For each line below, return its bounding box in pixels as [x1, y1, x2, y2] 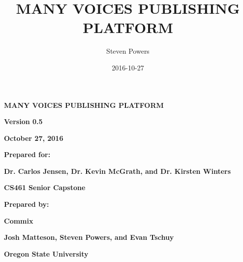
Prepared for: [4, 149, 51, 160]
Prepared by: [4, 199, 49, 209]
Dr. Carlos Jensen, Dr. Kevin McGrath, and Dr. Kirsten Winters [4, 165, 231, 176]
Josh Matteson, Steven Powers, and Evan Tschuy [4, 232, 174, 242]
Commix [4, 215, 33, 226]
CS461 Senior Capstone [4, 182, 86, 193]
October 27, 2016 [4, 132, 63, 143]
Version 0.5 [4, 116, 43, 127]
